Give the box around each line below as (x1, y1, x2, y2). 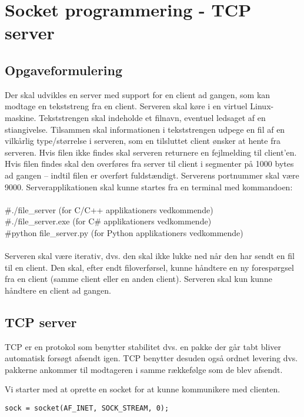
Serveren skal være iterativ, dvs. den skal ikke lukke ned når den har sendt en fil (5, 250, 295, 262)
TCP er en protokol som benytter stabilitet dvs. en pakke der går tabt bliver (5, 340, 282, 352)
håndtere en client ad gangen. (5, 284, 111, 296)
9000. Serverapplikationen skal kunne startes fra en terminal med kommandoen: (5, 180, 293, 193)
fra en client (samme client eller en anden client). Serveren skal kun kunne (5, 273, 272, 285)
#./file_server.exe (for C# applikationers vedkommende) (5, 215, 212, 227)
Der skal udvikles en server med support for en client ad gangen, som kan (5, 88, 270, 100)
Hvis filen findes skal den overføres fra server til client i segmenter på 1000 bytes (5, 157, 294, 170)
